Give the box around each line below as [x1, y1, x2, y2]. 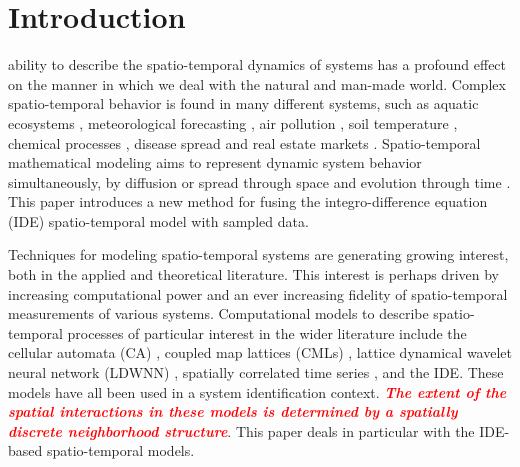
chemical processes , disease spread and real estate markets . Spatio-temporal [8, 132, 481, 153]
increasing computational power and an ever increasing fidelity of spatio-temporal [8, 283, 508, 304]
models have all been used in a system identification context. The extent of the [8, 381, 507, 402]
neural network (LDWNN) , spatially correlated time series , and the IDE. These [8, 362, 504, 383]
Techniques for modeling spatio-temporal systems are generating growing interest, [8, 244, 509, 265]
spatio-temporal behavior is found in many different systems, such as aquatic [8, 93, 479, 114]
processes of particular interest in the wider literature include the [67, 322, 467, 343]
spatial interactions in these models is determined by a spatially [8, 401, 458, 422]
